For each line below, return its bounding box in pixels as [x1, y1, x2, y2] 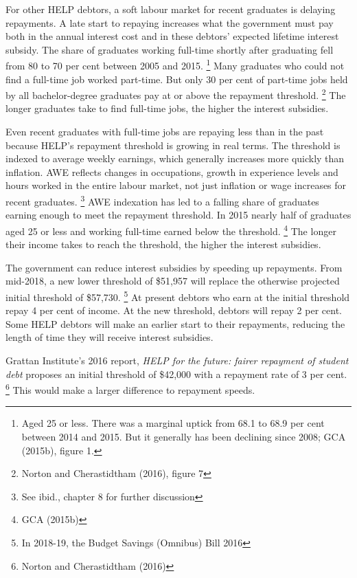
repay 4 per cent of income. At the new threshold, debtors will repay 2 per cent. [5, 303, 342, 318]
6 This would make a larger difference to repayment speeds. [5, 381, 255, 397]
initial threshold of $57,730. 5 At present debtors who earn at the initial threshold [5, 287, 350, 304]
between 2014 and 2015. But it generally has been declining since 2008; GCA [21, 429, 346, 443]
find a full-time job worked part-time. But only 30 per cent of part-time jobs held [5, 71, 348, 86]
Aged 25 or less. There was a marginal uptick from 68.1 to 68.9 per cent [21, 416, 325, 430]
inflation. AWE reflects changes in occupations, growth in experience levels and [5, 164, 338, 179]
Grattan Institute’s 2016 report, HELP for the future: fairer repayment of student [5, 353, 349, 367]
